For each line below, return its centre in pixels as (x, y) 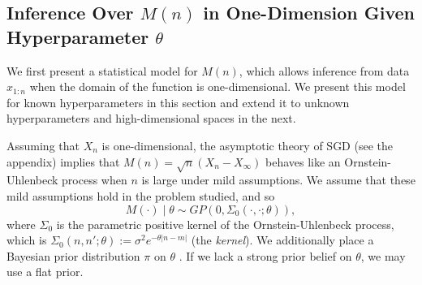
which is (27, 240)
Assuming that (43, 145)
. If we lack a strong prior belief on (265, 255)
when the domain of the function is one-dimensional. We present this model (217, 86)
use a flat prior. (45, 272)
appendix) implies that (63, 161)
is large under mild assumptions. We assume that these (278, 180)
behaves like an (303, 161)
